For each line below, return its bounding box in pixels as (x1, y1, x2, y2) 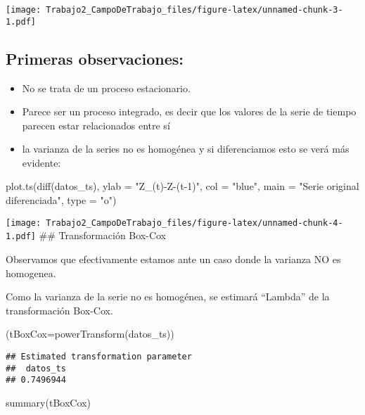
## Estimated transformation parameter (6, 351, 192, 362)
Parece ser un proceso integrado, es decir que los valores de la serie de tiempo (22, 104, 357, 119)
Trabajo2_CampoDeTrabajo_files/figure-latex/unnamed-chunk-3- (46, 5, 343, 15)
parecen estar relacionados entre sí (22, 117, 170, 132)
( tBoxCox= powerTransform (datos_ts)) (6, 326, 174, 341)
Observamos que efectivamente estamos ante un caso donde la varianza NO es (6, 251, 341, 266)
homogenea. (6, 265, 56, 280)
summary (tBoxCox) (6, 395, 91, 409)
